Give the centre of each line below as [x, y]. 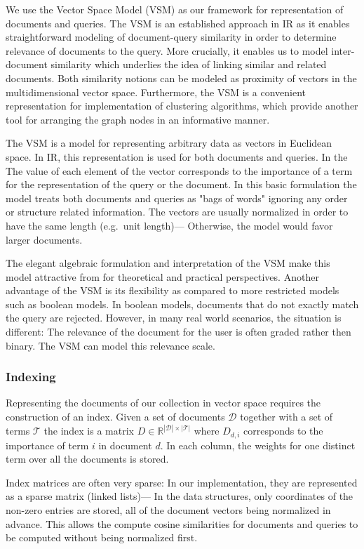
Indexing [31, 377]
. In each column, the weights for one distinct [258, 445]
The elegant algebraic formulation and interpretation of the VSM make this [168, 263]
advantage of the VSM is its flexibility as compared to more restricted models [173, 290]
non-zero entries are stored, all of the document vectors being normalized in [168, 509]
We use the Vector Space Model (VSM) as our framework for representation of [175, 9]
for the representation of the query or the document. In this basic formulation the [181, 184]
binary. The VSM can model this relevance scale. [110, 345]
